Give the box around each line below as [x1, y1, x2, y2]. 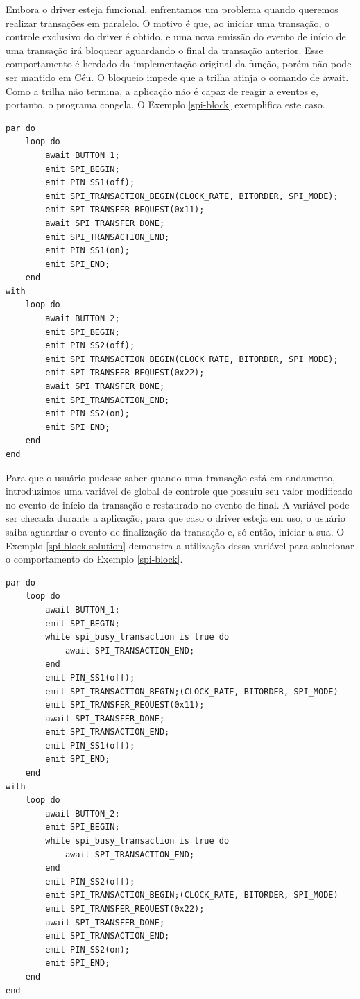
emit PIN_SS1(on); [45, 246, 130, 256]
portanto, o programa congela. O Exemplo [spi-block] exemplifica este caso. [6, 97, 325, 112]
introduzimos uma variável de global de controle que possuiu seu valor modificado [6, 484, 353, 498]
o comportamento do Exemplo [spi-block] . [6, 552, 183, 566]
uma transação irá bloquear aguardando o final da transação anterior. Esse [6, 42, 323, 57]
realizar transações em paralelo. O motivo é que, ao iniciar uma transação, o [6, 15, 330, 30]
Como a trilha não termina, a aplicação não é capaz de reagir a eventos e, [6, 83, 318, 98]
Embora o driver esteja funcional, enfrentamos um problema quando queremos [6, 2, 338, 16]
